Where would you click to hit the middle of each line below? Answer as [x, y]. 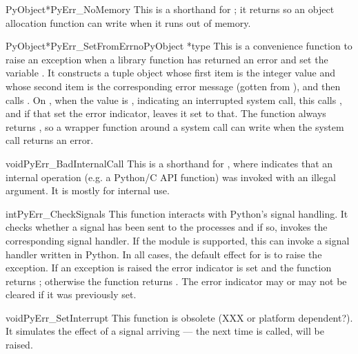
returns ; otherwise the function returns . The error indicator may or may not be [176, 281]
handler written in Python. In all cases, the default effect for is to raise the [164, 254]
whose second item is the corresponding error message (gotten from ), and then [173, 86]
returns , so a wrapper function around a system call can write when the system [175, 126]
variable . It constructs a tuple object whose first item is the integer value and [171, 73]
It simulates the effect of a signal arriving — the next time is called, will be [165, 331]
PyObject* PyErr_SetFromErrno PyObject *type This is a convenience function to [179, 46]
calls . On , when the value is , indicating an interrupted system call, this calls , [174, 100]
